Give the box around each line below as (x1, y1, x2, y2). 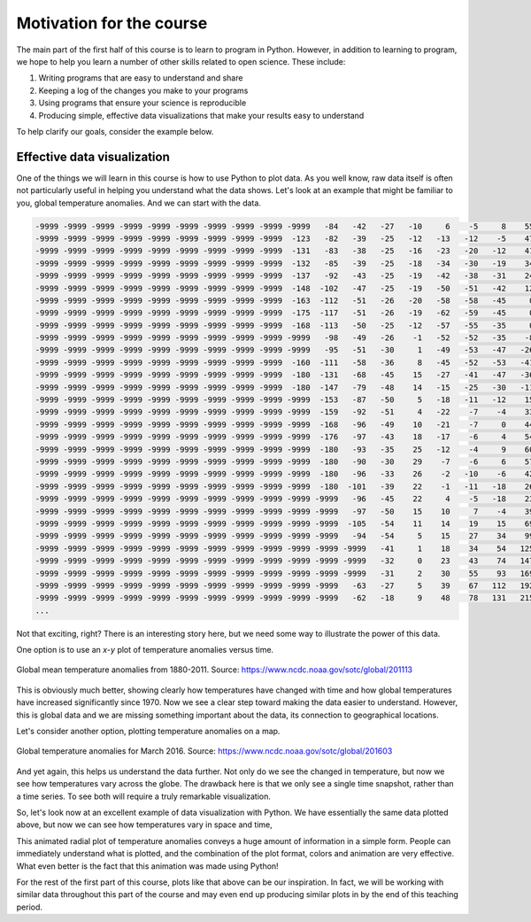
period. (16, 902, 43, 912)
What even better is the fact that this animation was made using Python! (16, 860, 279, 872)
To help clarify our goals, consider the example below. (16, 126, 214, 136)
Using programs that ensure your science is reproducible (38, 97, 247, 108)
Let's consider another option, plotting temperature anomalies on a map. (16, 726, 281, 736)
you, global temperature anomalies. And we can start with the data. (16, 198, 261, 208)
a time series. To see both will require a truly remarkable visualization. (16, 791, 272, 802)
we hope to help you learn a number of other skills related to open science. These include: (16, 56, 346, 66)
